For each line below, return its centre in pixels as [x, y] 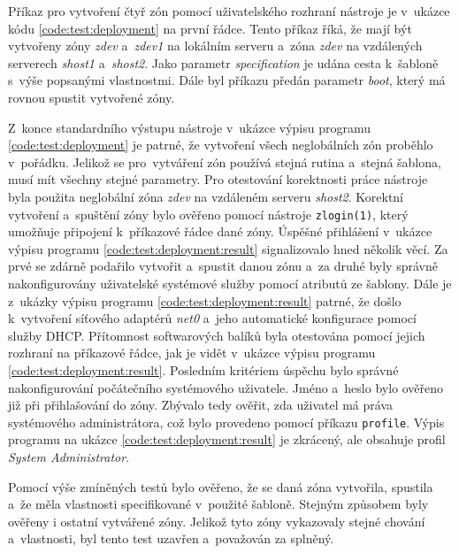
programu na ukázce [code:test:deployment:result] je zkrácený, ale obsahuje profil [227, 439]
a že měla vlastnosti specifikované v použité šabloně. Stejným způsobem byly [218, 504]
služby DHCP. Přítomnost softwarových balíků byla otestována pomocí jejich [217, 335]
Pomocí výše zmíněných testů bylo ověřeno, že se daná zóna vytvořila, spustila [221, 486]
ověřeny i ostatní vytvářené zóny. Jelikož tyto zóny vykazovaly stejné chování [217, 521]
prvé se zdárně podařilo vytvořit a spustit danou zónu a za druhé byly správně [223, 266]
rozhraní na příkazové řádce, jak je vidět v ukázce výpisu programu [192, 353]
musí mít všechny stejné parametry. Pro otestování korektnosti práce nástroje [218, 179]
